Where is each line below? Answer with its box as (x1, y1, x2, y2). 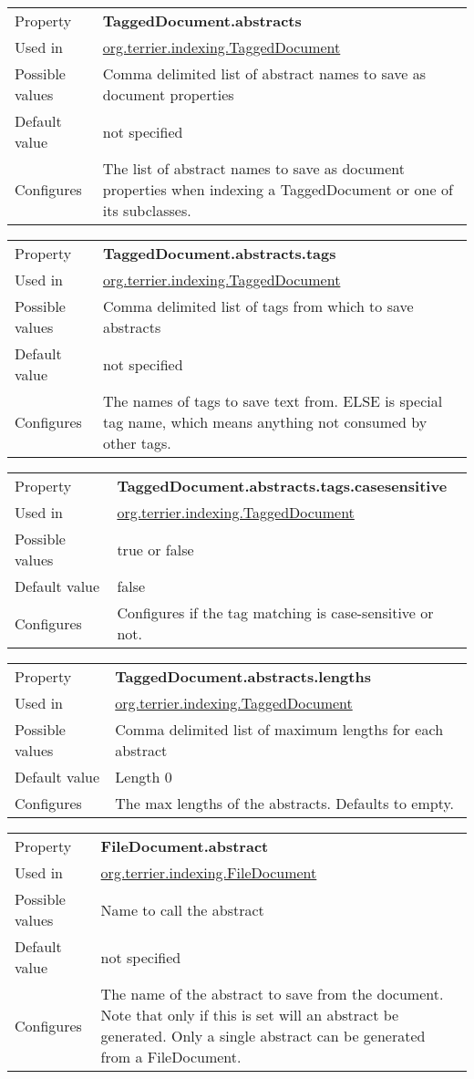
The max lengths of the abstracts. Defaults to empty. (115, 793, 454, 814)
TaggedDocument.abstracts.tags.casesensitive (117, 475, 448, 496)
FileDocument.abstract (100, 835, 269, 856)
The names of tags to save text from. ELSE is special (102, 390, 443, 411)
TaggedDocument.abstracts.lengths (115, 666, 371, 687)
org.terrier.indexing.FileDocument (100, 862, 317, 883)
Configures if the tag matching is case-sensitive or (117, 602, 434, 623)
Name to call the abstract (100, 898, 264, 920)
